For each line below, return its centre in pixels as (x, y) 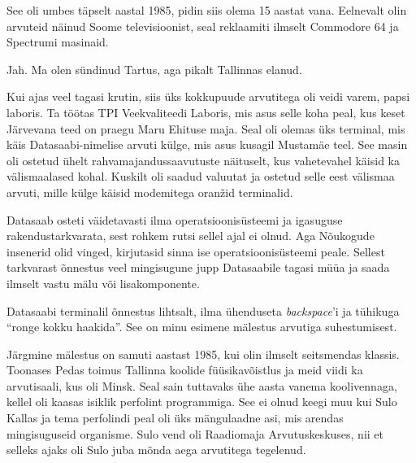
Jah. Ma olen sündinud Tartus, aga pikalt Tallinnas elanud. (154, 69)
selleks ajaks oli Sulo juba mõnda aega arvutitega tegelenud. (156, 450)
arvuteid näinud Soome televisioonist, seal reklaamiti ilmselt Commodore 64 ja (203, 26)
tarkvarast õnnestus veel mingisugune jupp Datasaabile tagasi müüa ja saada (198, 267)
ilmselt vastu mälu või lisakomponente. (103, 283)
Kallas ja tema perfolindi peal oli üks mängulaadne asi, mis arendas (175, 418)
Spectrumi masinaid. (58, 42)
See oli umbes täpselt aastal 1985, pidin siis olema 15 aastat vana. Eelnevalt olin (207, 10)
